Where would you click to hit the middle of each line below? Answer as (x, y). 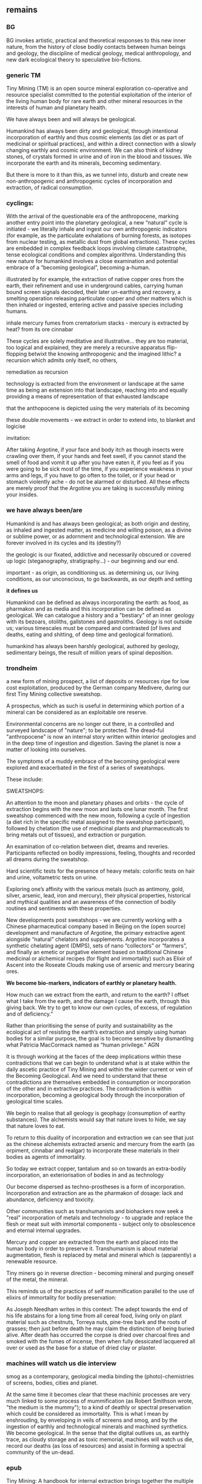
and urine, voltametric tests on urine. (52, 877)
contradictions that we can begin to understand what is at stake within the (98, 1063)
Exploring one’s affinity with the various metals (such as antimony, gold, (95, 889)
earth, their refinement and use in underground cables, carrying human (95, 285)
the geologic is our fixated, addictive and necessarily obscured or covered (99, 554)
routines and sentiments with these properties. (64, 908)
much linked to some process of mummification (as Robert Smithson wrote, (100, 1401)
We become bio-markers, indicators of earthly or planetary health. (91, 982)
